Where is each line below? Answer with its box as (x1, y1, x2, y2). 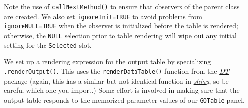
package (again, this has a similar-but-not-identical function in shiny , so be (4, 75, 229, 86)
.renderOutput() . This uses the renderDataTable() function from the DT (4, 65, 229, 76)
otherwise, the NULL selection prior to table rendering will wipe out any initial (4, 30, 237, 40)
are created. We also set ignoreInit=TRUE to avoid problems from (4, 11, 202, 21)
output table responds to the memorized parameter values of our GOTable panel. (4, 94, 245, 105)
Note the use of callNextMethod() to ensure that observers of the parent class (4, 1, 240, 11)
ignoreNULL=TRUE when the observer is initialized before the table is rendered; (4, 21, 238, 31)
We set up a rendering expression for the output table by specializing (4, 56, 211, 66)
